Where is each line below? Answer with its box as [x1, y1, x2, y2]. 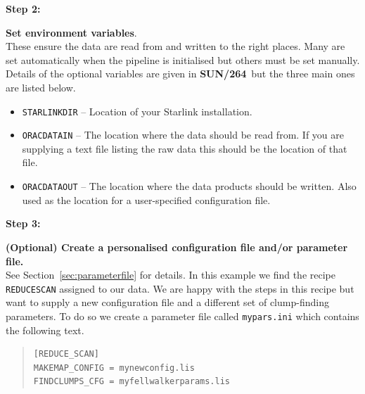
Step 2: [6, 1, 41, 15]
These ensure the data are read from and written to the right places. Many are [6, 39, 345, 53]
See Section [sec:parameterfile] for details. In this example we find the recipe [6, 267, 335, 282]
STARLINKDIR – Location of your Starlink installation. [22, 103, 252, 118]
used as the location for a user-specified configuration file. [22, 192, 271, 207]
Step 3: [6, 216, 41, 231]
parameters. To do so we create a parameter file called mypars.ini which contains [6, 308, 359, 323]
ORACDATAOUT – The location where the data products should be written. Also [22, 179, 357, 193]
